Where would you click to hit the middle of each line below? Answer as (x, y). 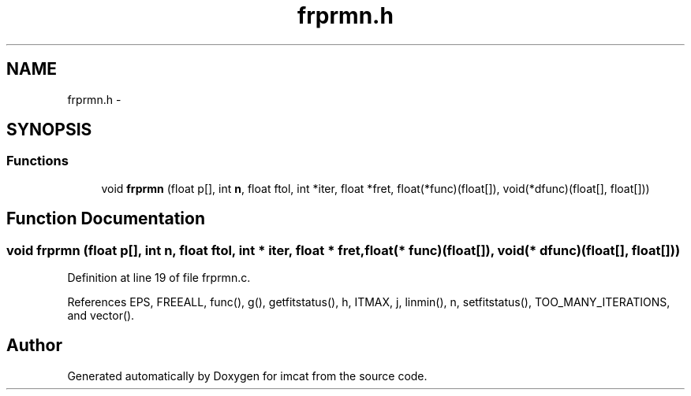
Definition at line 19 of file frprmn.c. (159, 278)
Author (34, 346)
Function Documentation (106, 219)
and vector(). (101, 316)
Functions (37, 161)
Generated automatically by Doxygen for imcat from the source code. (247, 376)
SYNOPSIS (49, 130)
